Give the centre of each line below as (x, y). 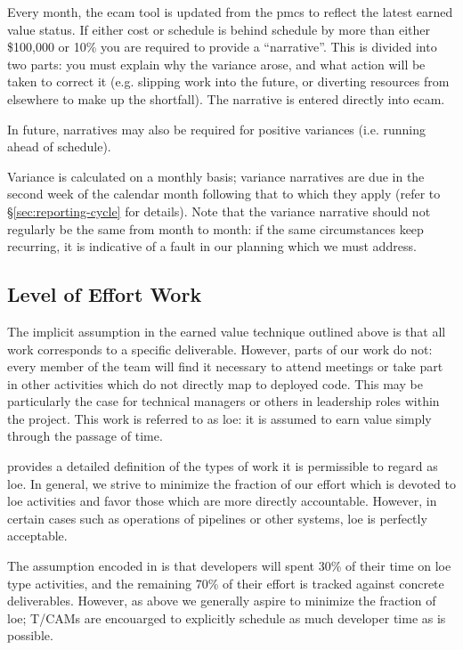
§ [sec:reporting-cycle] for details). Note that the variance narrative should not (219, 211)
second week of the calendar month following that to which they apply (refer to (224, 194)
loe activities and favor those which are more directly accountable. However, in (222, 501)
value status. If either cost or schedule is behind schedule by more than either (219, 29)
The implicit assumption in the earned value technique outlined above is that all (227, 331)
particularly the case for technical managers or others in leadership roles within (223, 401)
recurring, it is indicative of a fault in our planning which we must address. (212, 246)
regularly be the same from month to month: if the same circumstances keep (215, 228)
